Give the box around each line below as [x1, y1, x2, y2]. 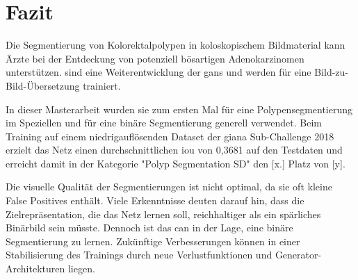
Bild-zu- [314, 65, 348, 79]
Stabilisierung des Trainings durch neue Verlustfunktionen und [6, 247, 272, 262]
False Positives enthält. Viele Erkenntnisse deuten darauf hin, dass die [6, 193, 304, 208]
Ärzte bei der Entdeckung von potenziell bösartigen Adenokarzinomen [6, 51, 304, 65]
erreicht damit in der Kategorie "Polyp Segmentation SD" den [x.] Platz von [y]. [6, 156, 345, 170]
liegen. [67, 261, 95, 276]
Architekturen [6, 261, 65, 276]
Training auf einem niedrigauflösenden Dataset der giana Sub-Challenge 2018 [6, 129, 334, 143]
